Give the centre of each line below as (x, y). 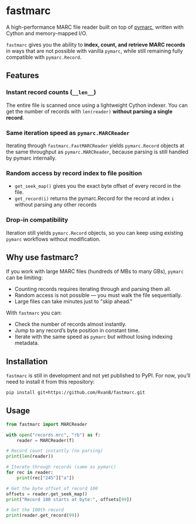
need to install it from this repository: (50, 382)
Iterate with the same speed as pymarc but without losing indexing (93, 337)
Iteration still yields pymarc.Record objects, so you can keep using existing (94, 232)
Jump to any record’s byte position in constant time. (77, 330)
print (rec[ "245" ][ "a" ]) (46, 478)
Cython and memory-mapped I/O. (47, 33)
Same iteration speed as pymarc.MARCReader (68, 133)
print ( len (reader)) (30, 457)
